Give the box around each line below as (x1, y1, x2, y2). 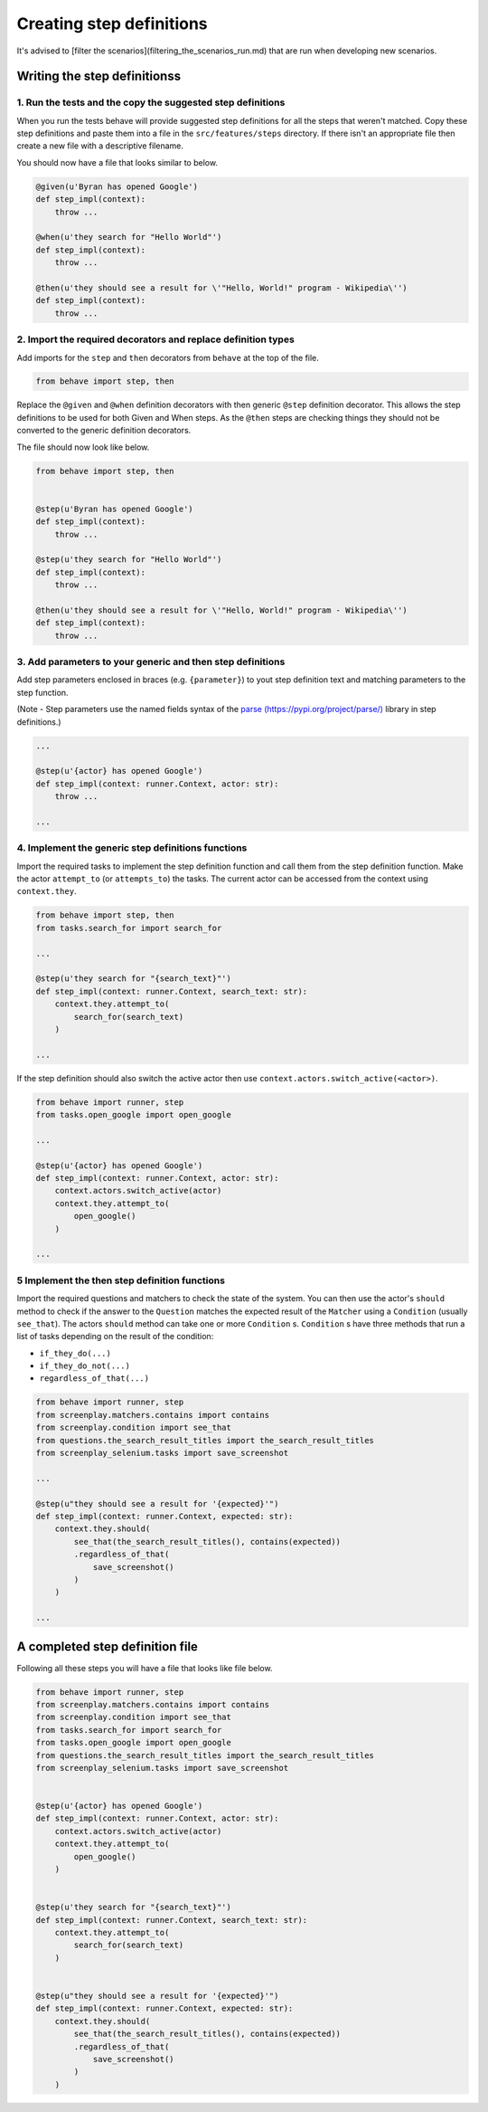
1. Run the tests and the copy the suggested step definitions (16, 96, 286, 109)
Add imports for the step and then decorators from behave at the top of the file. (16, 352, 320, 363)
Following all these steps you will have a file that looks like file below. (16, 1662, 273, 1673)
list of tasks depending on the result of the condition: (16, 1331, 214, 1342)
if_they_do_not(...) (39, 1361, 131, 1371)
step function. (16, 687, 69, 698)
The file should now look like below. (16, 442, 150, 452)
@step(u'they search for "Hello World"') (35, 555, 222, 565)
